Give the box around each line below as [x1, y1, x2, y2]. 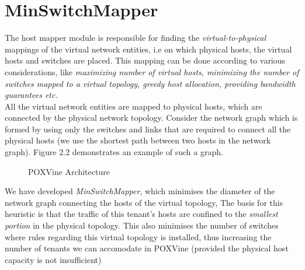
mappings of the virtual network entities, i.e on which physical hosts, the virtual [5, 43, 292, 55]
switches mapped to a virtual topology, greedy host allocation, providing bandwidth [5, 77, 296, 89]
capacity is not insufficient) [5, 253, 102, 265]
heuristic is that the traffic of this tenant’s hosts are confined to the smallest [5, 208, 278, 220]
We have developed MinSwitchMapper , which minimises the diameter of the [5, 185, 275, 197]
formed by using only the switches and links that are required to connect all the [5, 122, 291, 135]
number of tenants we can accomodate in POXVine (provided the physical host [5, 242, 289, 254]
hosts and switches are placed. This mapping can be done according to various [5, 54, 286, 66]
